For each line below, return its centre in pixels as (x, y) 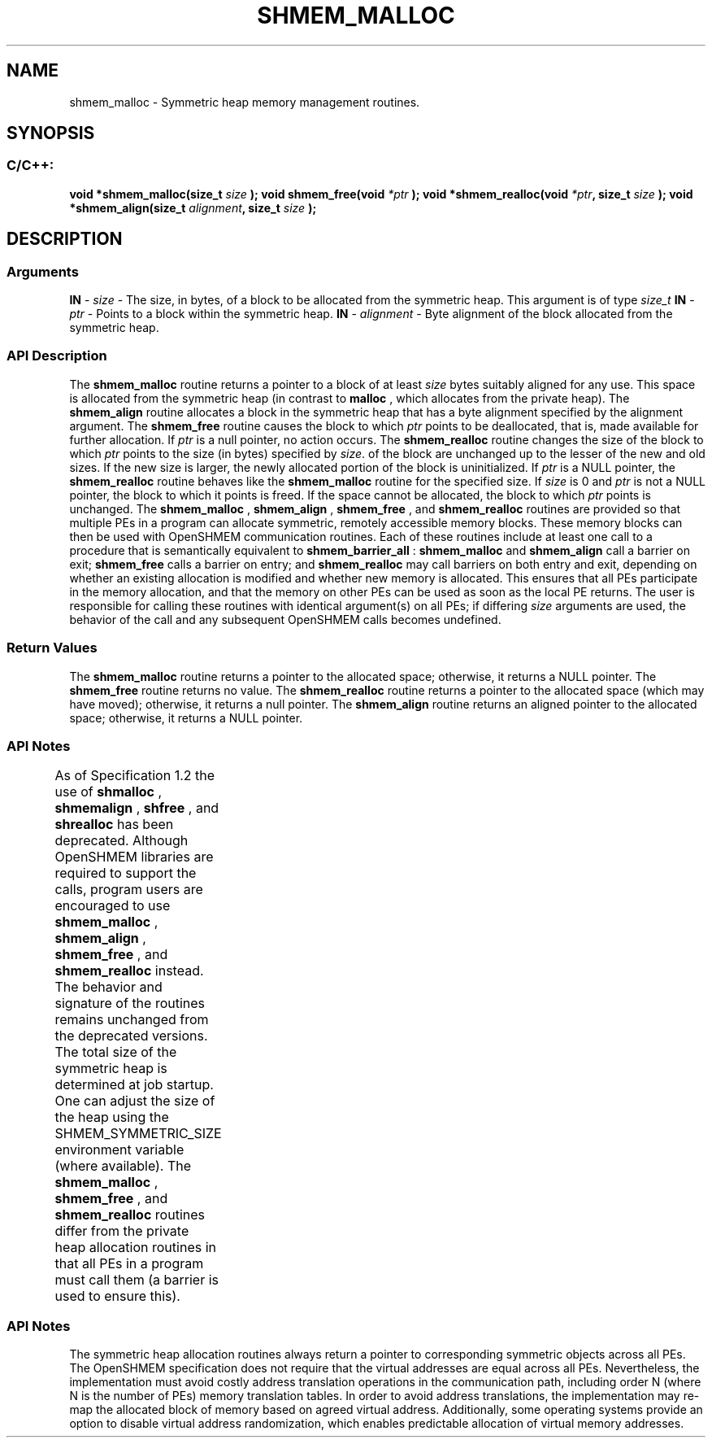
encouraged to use (113, 906)
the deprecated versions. (131, 1036)
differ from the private (122, 1231)
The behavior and (109, 987)
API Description (57, 356)
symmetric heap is (111, 1069)
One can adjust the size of (135, 1101)
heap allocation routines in (135, 1248)
